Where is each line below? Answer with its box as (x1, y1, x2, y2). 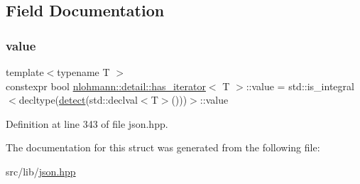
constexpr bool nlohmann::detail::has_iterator (6, 78, 206, 93)
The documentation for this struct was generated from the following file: (6, 140, 320, 155)
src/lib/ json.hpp (6, 163, 76, 178)
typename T (57, 65, 110, 79)
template (6, 65, 44, 79)
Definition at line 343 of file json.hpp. (6, 116, 168, 131)
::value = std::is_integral (246, 78, 354, 93)
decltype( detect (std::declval (18, 92, 138, 107)
